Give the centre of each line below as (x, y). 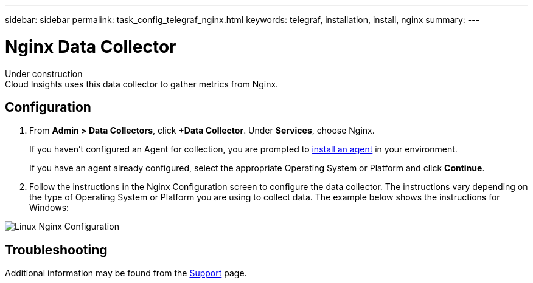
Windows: (49, 208)
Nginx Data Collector (91, 46)
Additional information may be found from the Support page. (126, 273)
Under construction (44, 73)
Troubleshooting (56, 250)
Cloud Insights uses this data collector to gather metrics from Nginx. (142, 84)
